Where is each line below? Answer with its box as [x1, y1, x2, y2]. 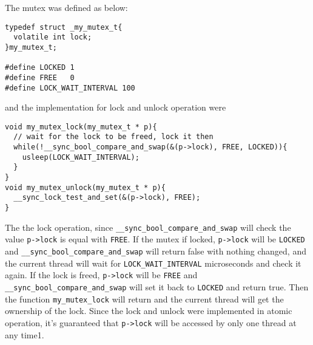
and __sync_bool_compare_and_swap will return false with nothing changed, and [5, 245, 306, 257]
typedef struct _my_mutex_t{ [5, 22, 123, 32]
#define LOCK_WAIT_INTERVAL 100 [5, 83, 135, 92]
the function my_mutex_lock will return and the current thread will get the [5, 292, 284, 305]
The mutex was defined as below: [5, 1, 128, 13]
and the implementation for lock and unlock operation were [5, 101, 226, 114]
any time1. [5, 328, 44, 341]
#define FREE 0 [5, 73, 75, 82]
